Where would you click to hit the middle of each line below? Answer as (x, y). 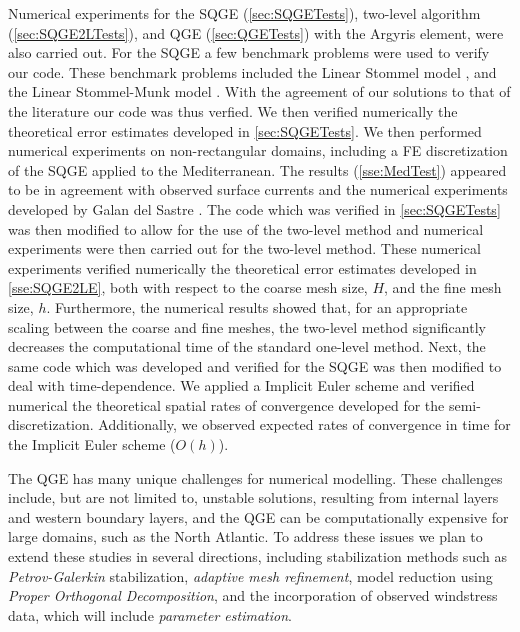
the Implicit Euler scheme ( (92, 444)
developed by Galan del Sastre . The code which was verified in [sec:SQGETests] (254, 208)
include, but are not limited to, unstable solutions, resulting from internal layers (253, 497)
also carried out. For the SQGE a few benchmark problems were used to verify (249, 52)
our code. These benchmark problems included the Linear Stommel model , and (252, 71)
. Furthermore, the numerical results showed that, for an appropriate (257, 306)
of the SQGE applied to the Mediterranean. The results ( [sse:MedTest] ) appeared (257, 169)
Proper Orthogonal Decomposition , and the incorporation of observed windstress (253, 595)
